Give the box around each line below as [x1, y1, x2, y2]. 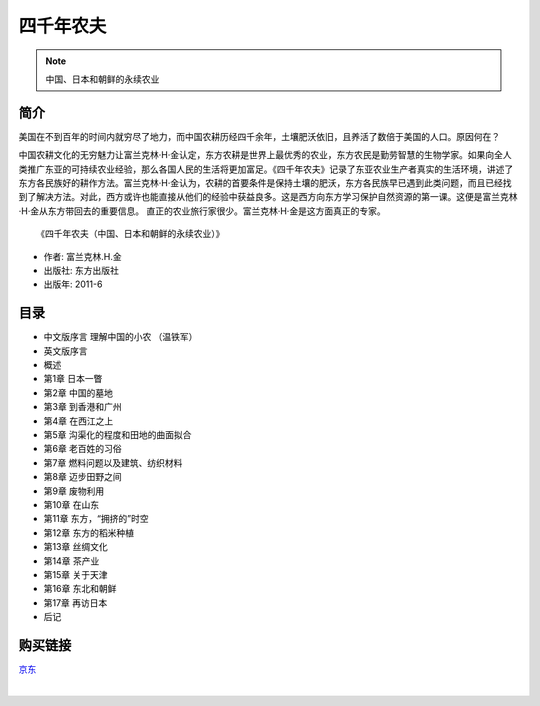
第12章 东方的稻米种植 [43, 526, 135, 539]
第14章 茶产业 [43, 555, 100, 567]
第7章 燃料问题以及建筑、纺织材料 [43, 456, 183, 469]
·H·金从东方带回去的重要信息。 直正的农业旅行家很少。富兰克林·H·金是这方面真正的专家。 [18, 205, 386, 217]
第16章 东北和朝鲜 [43, 583, 117, 595]
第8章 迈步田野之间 [43, 471, 122, 483]
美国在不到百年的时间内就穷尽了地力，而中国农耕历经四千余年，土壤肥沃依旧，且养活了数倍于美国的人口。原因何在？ [18, 130, 500, 142]
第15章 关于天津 [43, 568, 108, 580]
